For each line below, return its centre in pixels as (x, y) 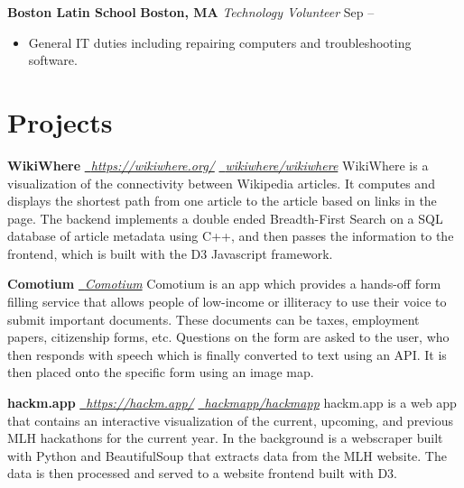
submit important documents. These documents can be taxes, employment (213, 319)
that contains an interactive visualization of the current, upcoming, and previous (230, 420)
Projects (60, 121)
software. (53, 60)
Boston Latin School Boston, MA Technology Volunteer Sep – (191, 12)
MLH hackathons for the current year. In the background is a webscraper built (225, 438)
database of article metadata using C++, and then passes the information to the (231, 236)
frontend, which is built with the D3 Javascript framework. (170, 253)
